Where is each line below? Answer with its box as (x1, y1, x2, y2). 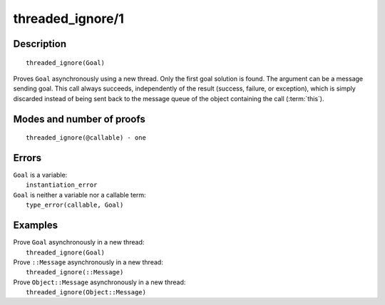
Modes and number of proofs (13, 113, 145, 125)
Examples (13, 219, 58, 232)
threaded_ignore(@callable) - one (26, 134, 146, 142)
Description (13, 38, 67, 50)
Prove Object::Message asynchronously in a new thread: (13, 278, 186, 286)
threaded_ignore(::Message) (26, 268, 124, 276)
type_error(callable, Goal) (26, 201, 124, 210)
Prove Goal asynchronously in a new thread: (13, 238, 145, 247)
